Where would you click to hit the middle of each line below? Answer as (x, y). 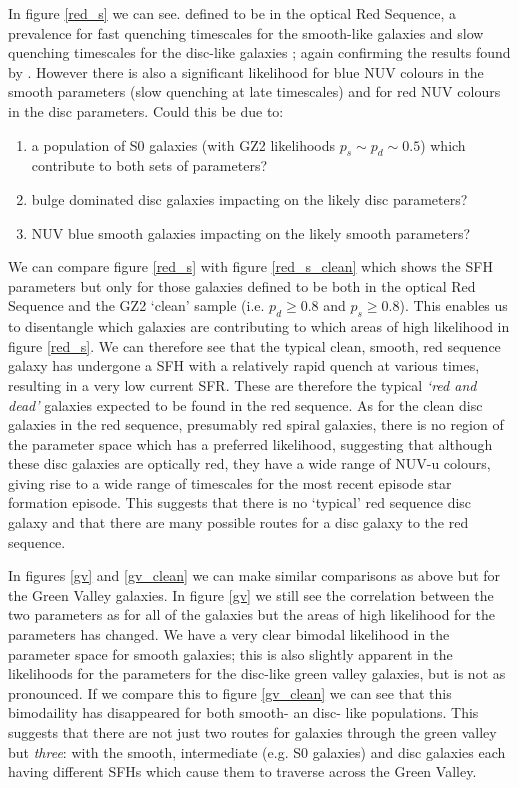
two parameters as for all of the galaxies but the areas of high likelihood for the (252, 614)
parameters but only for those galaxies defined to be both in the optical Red (242, 285)
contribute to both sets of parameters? (149, 165)
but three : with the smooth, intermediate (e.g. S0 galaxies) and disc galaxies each (257, 751)
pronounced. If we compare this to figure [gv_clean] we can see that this (230, 692)
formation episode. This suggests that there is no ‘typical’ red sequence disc (240, 502)
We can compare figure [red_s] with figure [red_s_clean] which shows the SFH (250, 266)
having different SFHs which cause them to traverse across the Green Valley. (242, 771)
